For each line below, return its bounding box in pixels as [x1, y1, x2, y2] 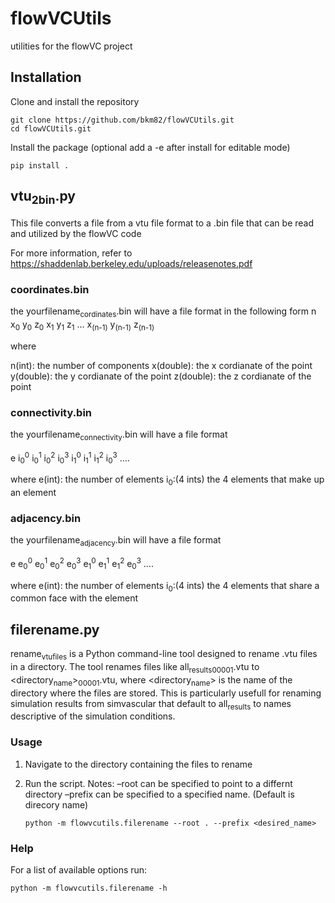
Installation [10, 69, 82, 86]
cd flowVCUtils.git [10, 123, 92, 134]
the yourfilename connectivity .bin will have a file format [10, 428, 228, 442]
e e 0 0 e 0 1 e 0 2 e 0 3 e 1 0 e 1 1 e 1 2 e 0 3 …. [10, 556, 154, 572]
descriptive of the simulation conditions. [10, 710, 176, 722]
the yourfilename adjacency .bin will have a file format [10, 534, 222, 549]
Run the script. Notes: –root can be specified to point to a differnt [24, 777, 293, 789]
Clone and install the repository [10, 95, 140, 107]
